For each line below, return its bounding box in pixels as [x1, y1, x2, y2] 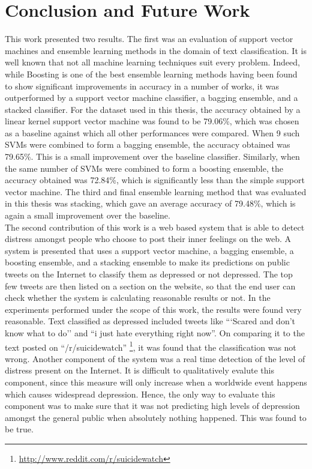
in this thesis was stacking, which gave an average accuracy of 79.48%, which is [5, 197, 296, 210]
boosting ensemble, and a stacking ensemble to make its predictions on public [5, 256, 290, 268]
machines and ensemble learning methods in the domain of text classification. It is [5, 44, 307, 56]
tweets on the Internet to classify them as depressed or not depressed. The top [5, 268, 293, 280]
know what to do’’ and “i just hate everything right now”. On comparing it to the [5, 326, 305, 339]
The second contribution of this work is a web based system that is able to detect [5, 220, 305, 233]
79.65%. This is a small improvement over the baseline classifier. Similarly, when [5, 150, 300, 163]
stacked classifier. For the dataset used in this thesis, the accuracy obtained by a [5, 103, 301, 115]
